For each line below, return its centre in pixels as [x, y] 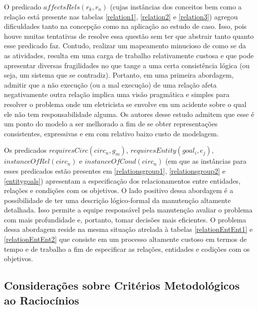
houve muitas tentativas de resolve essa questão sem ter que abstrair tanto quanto [129, 36]
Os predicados [25, 150]
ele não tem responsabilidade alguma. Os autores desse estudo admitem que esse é [129, 114]
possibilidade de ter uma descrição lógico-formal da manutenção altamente [118, 200]
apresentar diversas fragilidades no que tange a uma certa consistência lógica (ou [127, 65]
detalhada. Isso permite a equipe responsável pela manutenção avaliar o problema [128, 210]
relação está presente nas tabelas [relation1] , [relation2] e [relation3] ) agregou [121, 16]
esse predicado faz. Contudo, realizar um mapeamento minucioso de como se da [125, 46]
